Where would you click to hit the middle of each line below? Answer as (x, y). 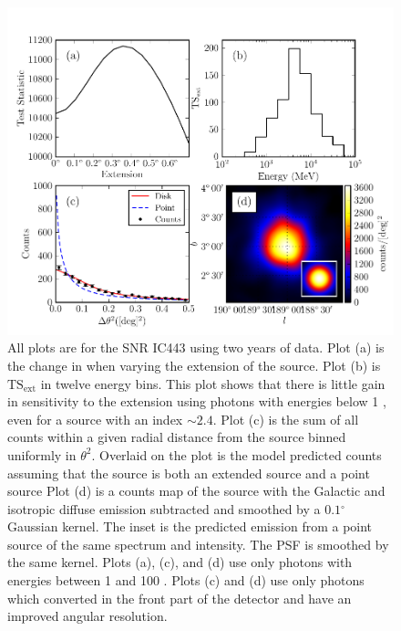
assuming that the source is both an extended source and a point (189, 473)
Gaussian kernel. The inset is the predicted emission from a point (190, 526)
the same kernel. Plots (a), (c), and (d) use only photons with (180, 562)
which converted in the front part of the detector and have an (180, 598)
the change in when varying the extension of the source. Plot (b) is (194, 365)
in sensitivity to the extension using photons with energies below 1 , (197, 401)
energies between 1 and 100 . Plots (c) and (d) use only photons (186, 580)
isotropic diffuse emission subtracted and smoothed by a (164, 508)
